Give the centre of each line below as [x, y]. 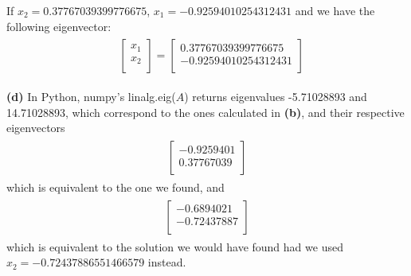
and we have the [335, 10]
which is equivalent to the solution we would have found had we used [175, 246]
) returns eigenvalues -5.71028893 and [276, 97]
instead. [167, 262]
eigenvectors [36, 128]
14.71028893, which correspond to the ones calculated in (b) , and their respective [205, 112]
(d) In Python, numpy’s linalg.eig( [91, 97]
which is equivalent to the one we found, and [115, 187]
